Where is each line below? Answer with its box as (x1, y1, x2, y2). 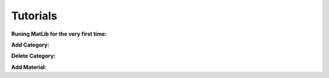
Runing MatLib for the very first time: (11, 30, 107, 37)
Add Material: (11, 63, 47, 71)
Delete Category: (11, 52, 56, 60)
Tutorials (11, 9, 57, 22)
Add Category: (11, 41, 50, 48)
